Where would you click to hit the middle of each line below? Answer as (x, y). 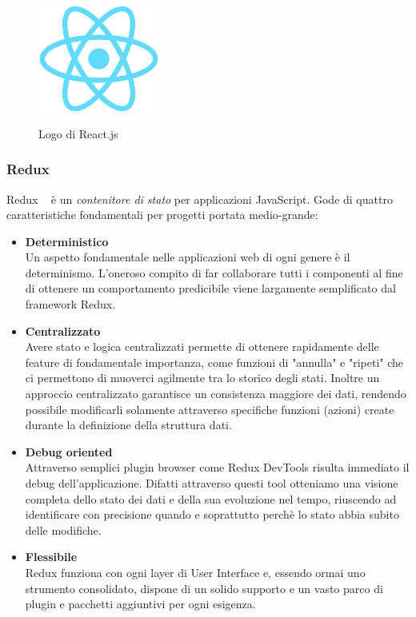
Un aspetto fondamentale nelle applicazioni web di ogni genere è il (188, 257)
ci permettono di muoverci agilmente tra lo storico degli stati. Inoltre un (202, 378)
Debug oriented (69, 451)
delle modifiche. (63, 529)
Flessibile (51, 557)
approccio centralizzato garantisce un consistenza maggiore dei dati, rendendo (216, 394)
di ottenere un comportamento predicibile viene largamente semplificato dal (210, 288)
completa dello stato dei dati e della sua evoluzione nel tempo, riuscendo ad (211, 498)
